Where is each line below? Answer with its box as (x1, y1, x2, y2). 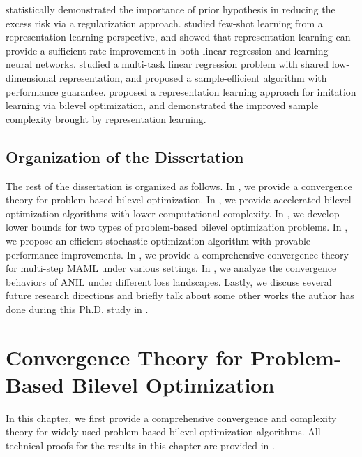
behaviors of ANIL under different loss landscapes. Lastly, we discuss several (6, 274, 332, 289)
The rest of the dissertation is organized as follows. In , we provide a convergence (6, 178, 352, 193)
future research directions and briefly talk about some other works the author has (6, 288, 354, 303)
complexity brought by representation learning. (6, 111, 206, 126)
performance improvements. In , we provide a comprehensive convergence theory (6, 247, 349, 261)
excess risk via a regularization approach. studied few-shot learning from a (6, 15, 323, 30)
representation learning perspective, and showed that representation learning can (6, 29, 351, 44)
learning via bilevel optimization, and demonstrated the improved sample (6, 98, 319, 113)
